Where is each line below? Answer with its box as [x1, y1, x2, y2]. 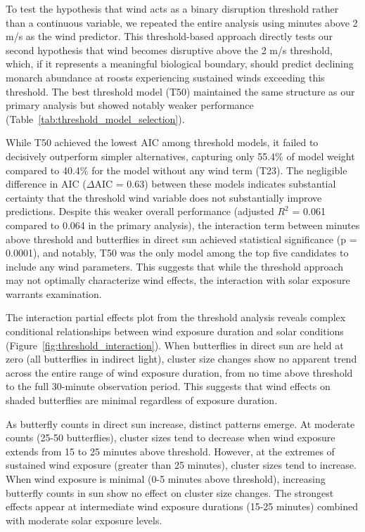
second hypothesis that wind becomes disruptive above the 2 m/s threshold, [6, 42, 333, 57]
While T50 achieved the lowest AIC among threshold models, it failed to [6, 135, 319, 150]
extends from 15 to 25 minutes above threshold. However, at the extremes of [6, 443, 335, 458]
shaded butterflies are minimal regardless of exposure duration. [6, 393, 278, 408]
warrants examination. [6, 286, 102, 301]
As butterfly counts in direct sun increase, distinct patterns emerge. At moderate [6, 416, 355, 431]
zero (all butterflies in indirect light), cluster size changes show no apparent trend [6, 351, 357, 366]
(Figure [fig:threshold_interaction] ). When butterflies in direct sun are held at [6, 337, 344, 352]
